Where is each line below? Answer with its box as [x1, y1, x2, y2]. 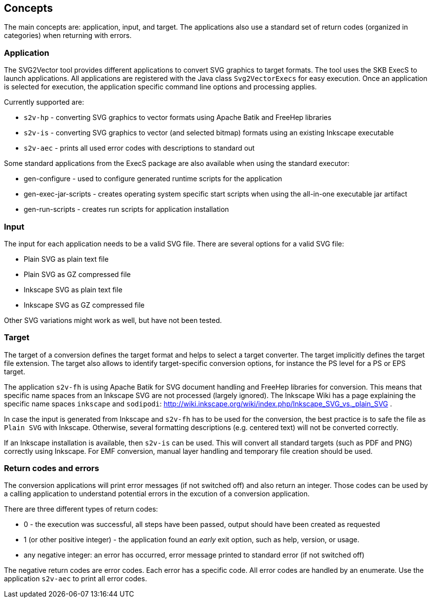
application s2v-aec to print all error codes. [4, 574, 147, 583]
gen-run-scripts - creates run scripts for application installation [24, 205, 229, 214]
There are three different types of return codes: [4, 505, 158, 514]
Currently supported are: [4, 98, 84, 107]
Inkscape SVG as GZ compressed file [24, 300, 145, 309]
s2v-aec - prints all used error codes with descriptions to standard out [24, 144, 255, 153]
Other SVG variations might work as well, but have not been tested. [4, 316, 222, 324]
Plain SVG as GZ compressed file [24, 270, 131, 279]
